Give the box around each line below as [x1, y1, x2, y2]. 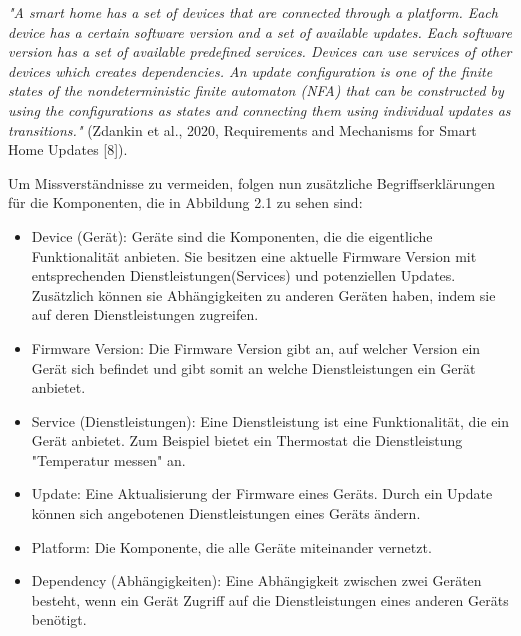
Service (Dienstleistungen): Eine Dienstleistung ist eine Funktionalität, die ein [31, 410, 510, 431]
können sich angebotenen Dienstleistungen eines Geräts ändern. [31, 503, 421, 524]
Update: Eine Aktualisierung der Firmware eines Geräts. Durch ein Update [31, 483, 493, 504]
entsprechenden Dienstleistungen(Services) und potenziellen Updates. [31, 265, 456, 286]
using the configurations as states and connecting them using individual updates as [8, 99, 511, 120]
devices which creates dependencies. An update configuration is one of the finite [8, 60, 493, 81]
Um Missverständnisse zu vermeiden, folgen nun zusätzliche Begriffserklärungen [8, 172, 496, 193]
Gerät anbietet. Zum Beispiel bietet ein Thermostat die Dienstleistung [31, 430, 463, 451]
